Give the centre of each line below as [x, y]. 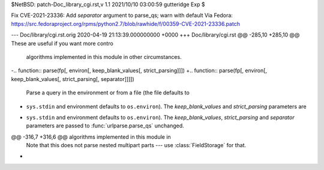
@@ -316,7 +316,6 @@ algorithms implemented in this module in [91, 137]
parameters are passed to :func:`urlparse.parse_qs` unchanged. [105, 126]
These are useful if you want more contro [62, 43]
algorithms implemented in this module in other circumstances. [104, 56]
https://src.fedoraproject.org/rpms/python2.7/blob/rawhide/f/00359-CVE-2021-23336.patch [125, 23]
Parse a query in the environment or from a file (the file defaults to [108, 93]
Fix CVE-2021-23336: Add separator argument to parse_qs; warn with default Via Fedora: [122, 16]
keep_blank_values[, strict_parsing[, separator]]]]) [73, 79]
